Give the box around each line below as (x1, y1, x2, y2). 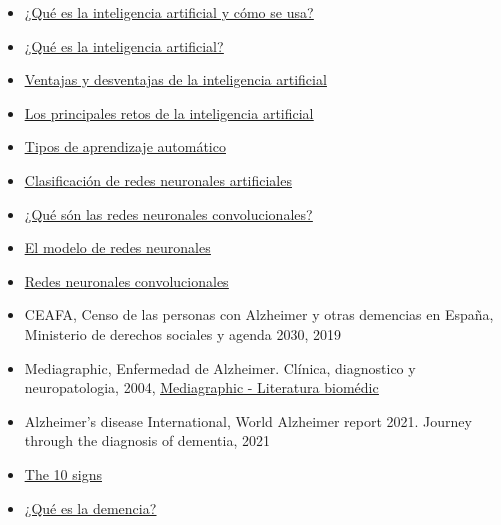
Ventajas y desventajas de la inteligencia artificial (24, 69, 327, 90)
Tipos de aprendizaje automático (24, 136, 226, 157)
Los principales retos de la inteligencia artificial (24, 102, 314, 123)
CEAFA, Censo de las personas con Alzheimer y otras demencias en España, (24, 304, 494, 325)
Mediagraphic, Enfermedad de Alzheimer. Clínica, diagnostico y (24, 357, 416, 378)
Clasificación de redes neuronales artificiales (24, 169, 292, 190)
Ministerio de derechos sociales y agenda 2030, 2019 (24, 323, 341, 344)
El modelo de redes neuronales (24, 237, 211, 258)
